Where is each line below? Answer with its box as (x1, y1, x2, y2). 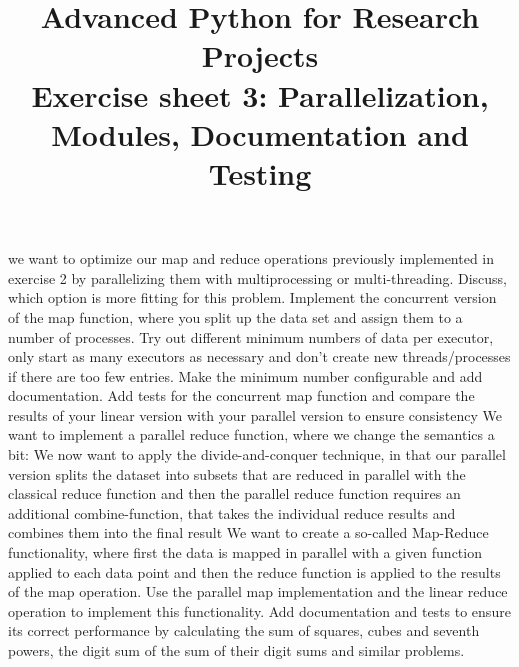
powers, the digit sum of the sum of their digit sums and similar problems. (8, 640, 465, 660)
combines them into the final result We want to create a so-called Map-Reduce (8, 522, 489, 543)
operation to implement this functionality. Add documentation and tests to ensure (8, 600, 511, 621)
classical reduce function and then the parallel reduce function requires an (8, 483, 461, 504)
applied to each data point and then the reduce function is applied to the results (8, 561, 501, 582)
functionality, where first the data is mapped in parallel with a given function (8, 542, 482, 563)
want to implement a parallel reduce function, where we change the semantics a (8, 424, 495, 445)
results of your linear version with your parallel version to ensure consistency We (8, 404, 502, 425)
